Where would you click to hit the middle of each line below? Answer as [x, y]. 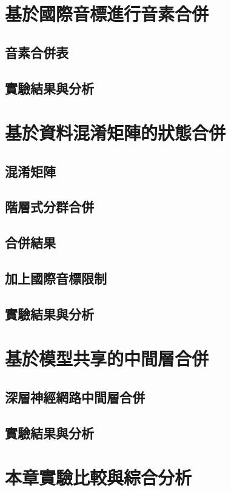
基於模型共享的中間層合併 [107, 358]
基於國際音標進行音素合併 [107, 14]
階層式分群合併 [49, 207]
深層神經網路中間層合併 [75, 397]
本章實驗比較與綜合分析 [99, 477]
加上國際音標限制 [56, 278]
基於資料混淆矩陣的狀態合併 [115, 133]
